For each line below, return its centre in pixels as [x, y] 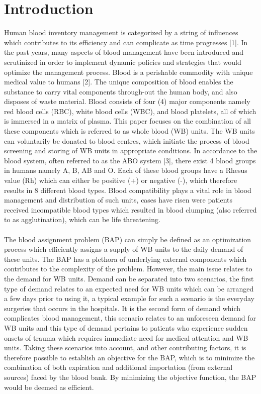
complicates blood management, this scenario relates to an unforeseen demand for [130, 318]
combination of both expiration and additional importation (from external [118, 367]
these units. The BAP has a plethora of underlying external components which [125, 259]
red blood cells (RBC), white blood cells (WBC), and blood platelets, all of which [130, 111]
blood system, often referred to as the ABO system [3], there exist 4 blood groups [130, 160]
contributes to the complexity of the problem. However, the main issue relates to [128, 269]
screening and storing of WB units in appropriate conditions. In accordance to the [131, 151]
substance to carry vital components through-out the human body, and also [121, 91]
